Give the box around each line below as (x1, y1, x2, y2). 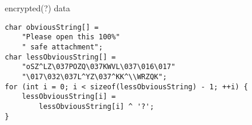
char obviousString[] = (5, 23, 99, 32)
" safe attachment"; (21, 42, 103, 51)
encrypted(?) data (5, 2, 70, 14)
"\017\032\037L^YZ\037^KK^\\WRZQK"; (21, 72, 167, 81)
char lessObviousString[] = (5, 52, 116, 61)
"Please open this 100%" (21, 33, 120, 42)
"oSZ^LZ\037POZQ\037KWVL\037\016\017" (21, 62, 176, 71)
